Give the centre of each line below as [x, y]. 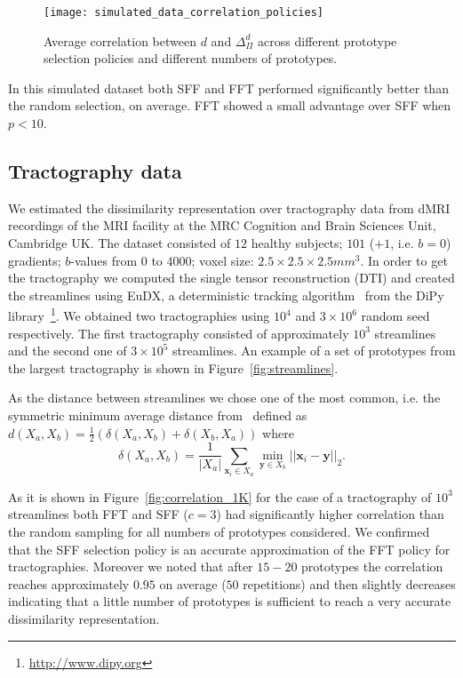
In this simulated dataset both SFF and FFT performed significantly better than [228, 88]
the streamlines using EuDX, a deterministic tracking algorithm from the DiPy [226, 295]
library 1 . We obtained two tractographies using [139, 315]
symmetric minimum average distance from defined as [158, 415]
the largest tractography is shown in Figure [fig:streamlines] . [173, 367]
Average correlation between [120, 40]
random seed [395, 316]
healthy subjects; [297, 243]
